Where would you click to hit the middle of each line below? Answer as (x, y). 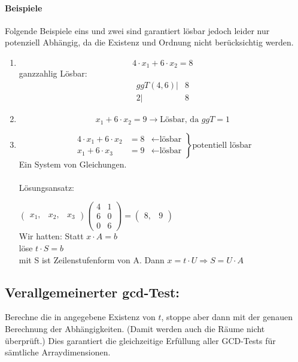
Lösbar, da (180, 120)
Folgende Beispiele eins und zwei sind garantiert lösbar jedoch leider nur (137, 30)
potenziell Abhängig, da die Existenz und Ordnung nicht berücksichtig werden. (149, 42)
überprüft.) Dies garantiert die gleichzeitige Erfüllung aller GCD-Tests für (140, 340)
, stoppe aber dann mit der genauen (227, 317)
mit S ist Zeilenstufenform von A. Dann (92, 259)
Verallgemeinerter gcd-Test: (92, 292)
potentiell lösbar (222, 145)
